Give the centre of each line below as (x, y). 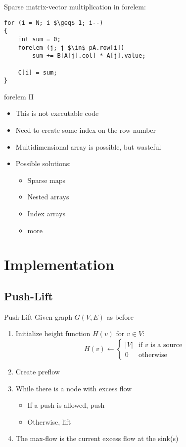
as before (120, 316)
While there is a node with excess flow (74, 388)
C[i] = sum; (38, 72)
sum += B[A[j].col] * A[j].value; (89, 56)
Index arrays (46, 213)
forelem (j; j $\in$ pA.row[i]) (71, 47)
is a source (166, 345)
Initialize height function (53, 333)
